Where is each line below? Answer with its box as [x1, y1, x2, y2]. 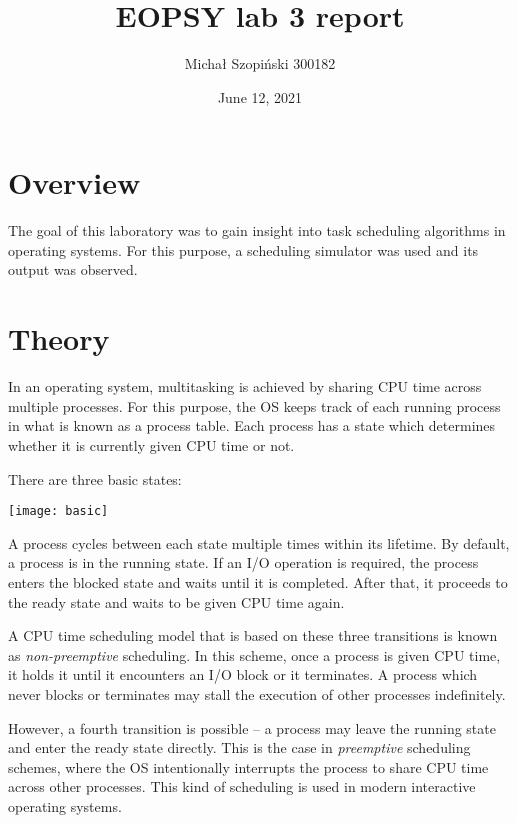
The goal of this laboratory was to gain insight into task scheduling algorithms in [8, 220, 506, 241]
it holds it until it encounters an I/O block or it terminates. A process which [8, 664, 478, 685]
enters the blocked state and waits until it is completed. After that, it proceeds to [8, 571, 508, 592]
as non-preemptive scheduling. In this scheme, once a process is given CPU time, [8, 644, 501, 665]
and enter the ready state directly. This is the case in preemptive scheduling [8, 737, 471, 758]
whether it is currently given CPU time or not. [8, 434, 295, 455]
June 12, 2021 [217, 86, 303, 107]
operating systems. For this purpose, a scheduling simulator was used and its [8, 239, 479, 260]
